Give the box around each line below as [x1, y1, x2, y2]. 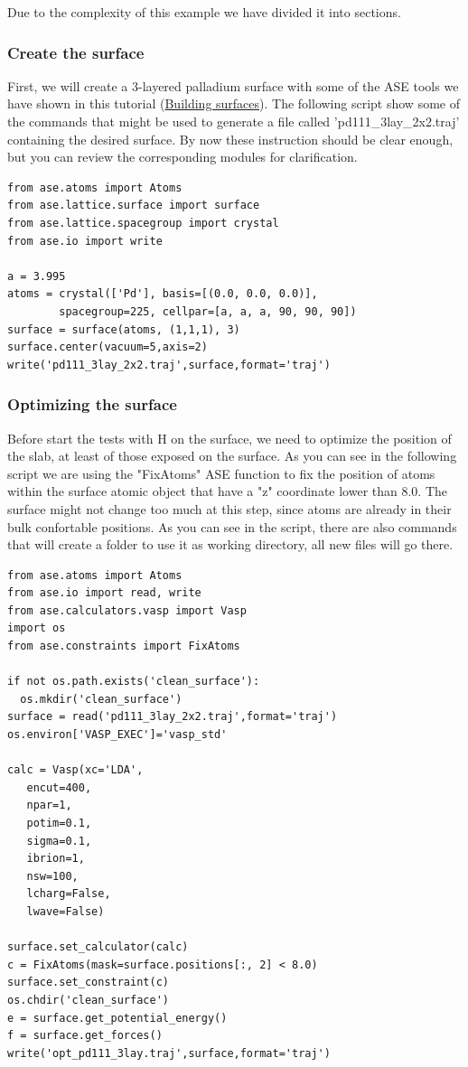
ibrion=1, [26, 852, 85, 866]
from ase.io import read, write [7, 586, 201, 600]
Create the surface [7, 41, 145, 63]
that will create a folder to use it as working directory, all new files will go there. [7, 535, 454, 554]
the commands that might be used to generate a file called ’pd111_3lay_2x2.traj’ [7, 112, 460, 130]
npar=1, [26, 799, 72, 812]
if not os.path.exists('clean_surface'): [7, 675, 260, 688]
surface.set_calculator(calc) [7, 941, 189, 954]
